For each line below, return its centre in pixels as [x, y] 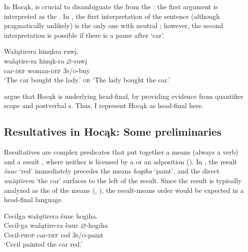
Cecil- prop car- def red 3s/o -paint [54, 234]
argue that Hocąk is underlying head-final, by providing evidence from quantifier [124, 96]
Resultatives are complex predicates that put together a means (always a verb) [121, 152]
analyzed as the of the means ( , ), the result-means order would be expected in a [124, 190]
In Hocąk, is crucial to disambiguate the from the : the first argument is [111, 6]
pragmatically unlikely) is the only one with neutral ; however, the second [114, 25]
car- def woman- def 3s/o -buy [47, 70]
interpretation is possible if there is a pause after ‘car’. [84, 35]
